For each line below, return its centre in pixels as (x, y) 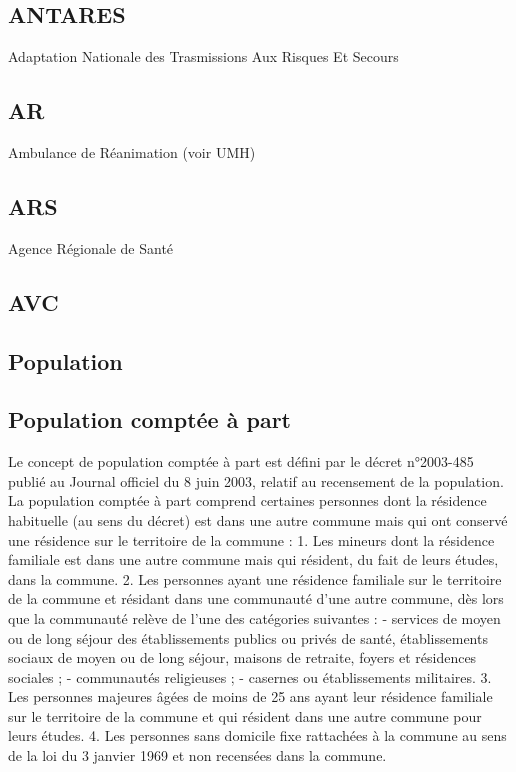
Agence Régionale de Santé (91, 247)
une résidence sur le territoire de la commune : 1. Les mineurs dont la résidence (251, 539)
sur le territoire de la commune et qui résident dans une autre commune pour (245, 715)
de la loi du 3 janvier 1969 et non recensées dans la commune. (197, 755)
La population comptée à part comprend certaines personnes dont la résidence (247, 500)
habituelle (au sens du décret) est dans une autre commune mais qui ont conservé (258, 519)
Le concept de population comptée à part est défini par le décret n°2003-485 (241, 461)
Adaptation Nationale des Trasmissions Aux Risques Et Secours (203, 56)
